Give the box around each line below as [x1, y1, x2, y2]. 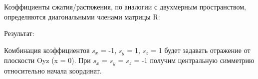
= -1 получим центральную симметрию [134, 55, 255, 65]
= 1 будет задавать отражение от [151, 44, 251, 55]
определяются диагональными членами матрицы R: [4, 11, 160, 21]
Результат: [4, 28, 34, 38]
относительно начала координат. [4, 65, 102, 75]
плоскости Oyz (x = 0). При [4, 55, 91, 65]
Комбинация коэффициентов [4, 44, 90, 55]
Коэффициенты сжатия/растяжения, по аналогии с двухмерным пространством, [4, 1, 247, 11]
